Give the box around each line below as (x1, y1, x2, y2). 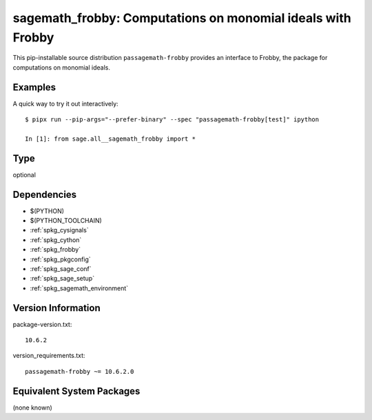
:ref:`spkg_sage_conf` (30, 264, 92, 272)
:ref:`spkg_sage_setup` (30, 274, 95, 283)
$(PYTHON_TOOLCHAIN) (30, 217, 103, 225)
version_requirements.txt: (12, 352, 85, 360)
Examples (12, 81, 56, 93)
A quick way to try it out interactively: (12, 99, 118, 108)
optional (12, 170, 36, 179)
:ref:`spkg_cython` (30, 235, 82, 244)
